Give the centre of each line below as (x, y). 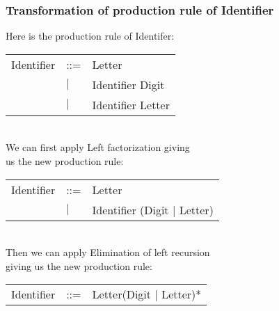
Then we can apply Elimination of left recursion (108, 252)
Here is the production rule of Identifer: (90, 36)
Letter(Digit (122, 294)
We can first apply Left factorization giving (98, 147)
